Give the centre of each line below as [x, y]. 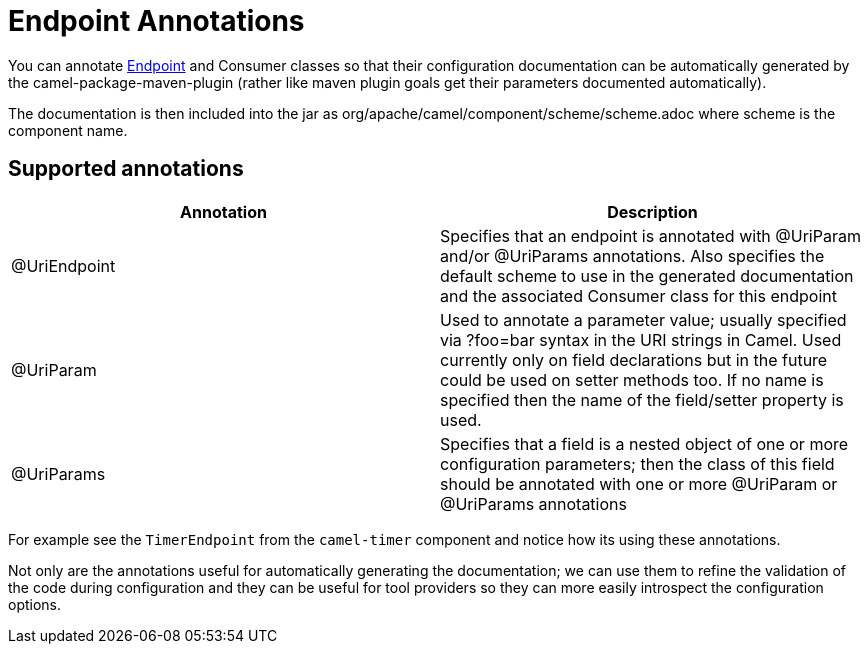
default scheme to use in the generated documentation [647, 275]
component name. [68, 130]
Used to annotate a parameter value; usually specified [643, 319]
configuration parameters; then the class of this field [637, 463]
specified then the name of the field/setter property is [642, 399]
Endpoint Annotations [156, 21]
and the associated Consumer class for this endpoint [638, 295]
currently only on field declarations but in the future [634, 359]
